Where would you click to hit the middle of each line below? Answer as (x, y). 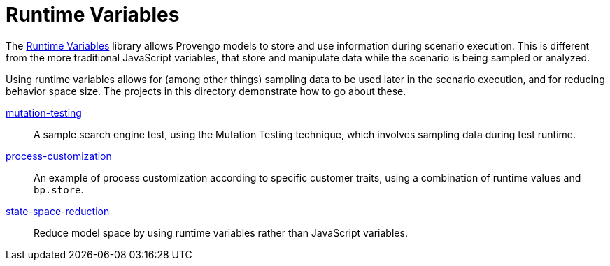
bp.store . (59, 189)
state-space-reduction (58, 211)
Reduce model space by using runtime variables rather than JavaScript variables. (221, 232)
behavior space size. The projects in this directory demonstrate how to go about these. (206, 91)
